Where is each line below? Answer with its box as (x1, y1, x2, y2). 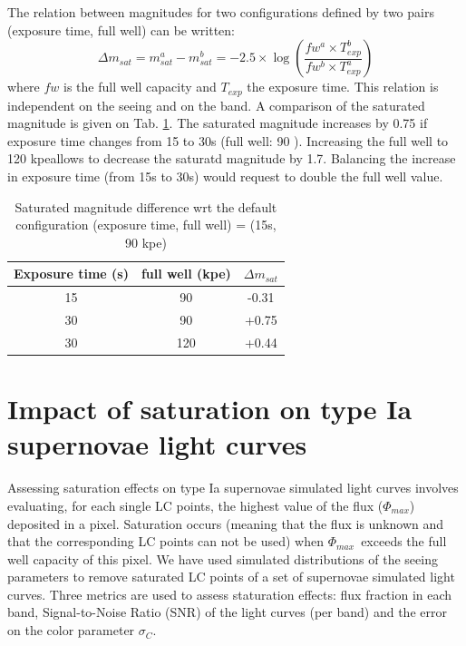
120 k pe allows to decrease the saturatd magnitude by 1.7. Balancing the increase (7, 149, 456, 168)
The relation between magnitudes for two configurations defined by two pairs (7, 3, 434, 21)
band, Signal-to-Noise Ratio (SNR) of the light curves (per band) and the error (7, 602, 447, 622)
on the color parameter (7, 621, 135, 640)
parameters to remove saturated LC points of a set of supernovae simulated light (7, 567, 455, 586)
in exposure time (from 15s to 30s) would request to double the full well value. (7, 167, 443, 186)
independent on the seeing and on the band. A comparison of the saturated (7, 95, 425, 114)
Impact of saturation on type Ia (7, 390, 413, 427)
